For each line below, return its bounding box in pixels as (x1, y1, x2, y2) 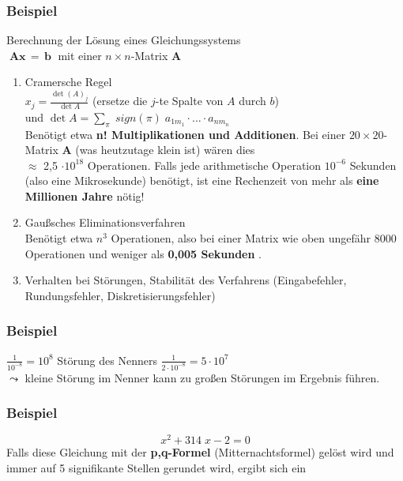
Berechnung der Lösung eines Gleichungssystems (6, 32, 241, 48)
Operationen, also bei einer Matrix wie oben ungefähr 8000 (111, 230, 397, 246)
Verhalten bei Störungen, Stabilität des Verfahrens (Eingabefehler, (24, 272, 347, 288)
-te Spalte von (155, 92, 224, 109)
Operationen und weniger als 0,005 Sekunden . (24, 245, 262, 261)
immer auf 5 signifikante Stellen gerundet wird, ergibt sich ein (6, 460, 307, 476)
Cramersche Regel (24, 73, 112, 90)
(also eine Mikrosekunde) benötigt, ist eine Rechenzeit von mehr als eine (24, 172, 379, 189)
